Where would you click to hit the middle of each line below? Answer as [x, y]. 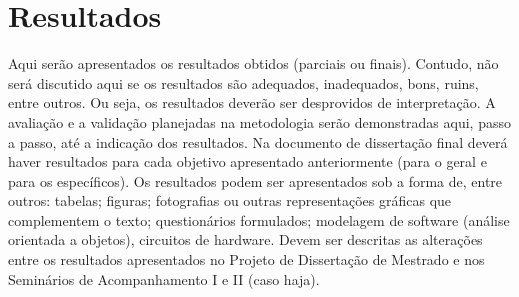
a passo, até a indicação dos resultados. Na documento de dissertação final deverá [258, 141]
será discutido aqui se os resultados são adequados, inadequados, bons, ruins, [243, 82]
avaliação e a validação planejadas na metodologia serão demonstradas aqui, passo [259, 121]
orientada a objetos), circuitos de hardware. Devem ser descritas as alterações [245, 239]
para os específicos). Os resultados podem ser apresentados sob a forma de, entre [255, 180]
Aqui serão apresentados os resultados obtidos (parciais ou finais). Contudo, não [253, 63]
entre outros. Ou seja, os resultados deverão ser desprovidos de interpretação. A [252, 102]
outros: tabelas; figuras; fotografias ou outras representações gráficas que [230, 200]
